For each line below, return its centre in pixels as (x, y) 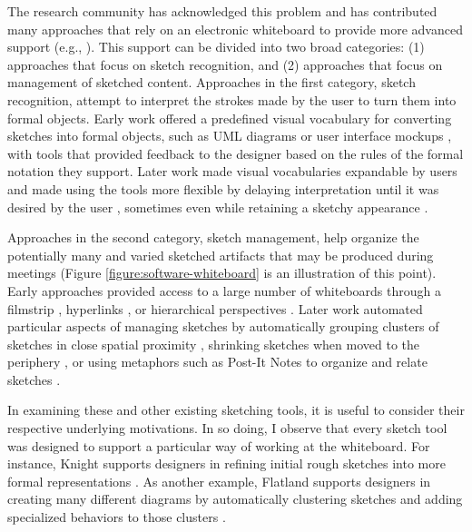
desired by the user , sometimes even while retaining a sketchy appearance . (218, 207)
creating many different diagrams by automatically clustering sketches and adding (235, 499)
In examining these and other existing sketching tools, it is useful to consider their (236, 410)
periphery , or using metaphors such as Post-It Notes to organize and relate (217, 362)
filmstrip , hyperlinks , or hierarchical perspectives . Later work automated (215, 308)
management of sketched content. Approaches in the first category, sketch (211, 82)
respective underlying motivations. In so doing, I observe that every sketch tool (227, 428)
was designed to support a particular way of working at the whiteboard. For (219, 445)
